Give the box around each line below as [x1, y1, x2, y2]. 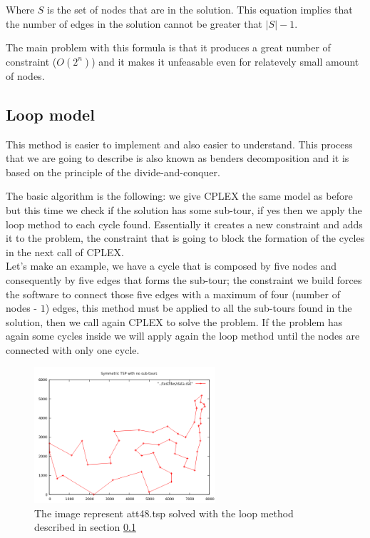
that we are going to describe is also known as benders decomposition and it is [6, 151, 349, 166]
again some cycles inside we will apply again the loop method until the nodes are [6, 328, 360, 343]
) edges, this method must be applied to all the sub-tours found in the [45, 300, 352, 315]
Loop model [6, 103, 95, 125]
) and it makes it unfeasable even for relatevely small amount [91, 54, 359, 68]
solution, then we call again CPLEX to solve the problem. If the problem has [6, 314, 343, 329]
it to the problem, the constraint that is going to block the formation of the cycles [6, 230, 365, 245]
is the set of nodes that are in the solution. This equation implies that [47, 2, 353, 16]
